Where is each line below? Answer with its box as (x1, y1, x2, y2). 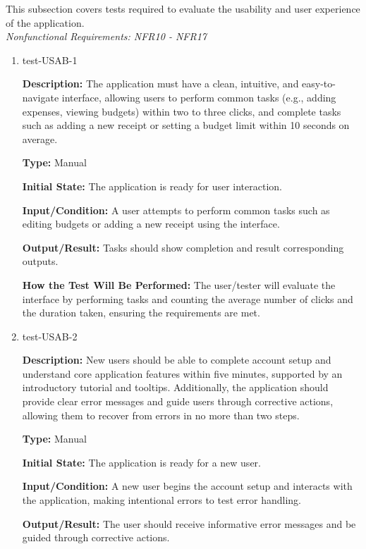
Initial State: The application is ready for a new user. (22, 455, 261, 469)
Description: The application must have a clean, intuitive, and (22, 76, 299, 91)
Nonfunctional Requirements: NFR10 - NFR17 (6, 29, 207, 44)
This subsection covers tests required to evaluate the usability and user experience (6, 1, 360, 16)
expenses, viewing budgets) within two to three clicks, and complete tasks (22, 104, 341, 118)
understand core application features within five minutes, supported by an (22, 366, 343, 381)
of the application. (6, 15, 85, 30)
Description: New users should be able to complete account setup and (22, 352, 331, 367)
